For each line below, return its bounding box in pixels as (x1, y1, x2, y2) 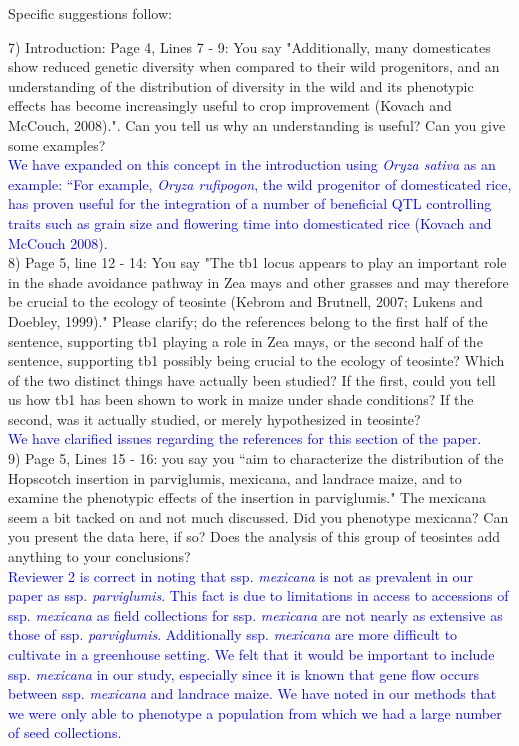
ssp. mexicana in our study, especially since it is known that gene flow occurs (8, 663, 479, 684)
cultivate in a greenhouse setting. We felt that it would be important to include (8, 644, 495, 664)
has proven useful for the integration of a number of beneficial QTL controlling (8, 193, 492, 214)
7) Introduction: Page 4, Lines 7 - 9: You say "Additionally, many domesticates (8, 36, 491, 57)
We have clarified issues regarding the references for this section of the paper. (8, 428, 482, 449)
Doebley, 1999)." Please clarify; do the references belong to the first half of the (8, 310, 488, 331)
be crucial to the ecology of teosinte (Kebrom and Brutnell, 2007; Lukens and (8, 291, 483, 312)
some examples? (8, 134, 106, 155)
